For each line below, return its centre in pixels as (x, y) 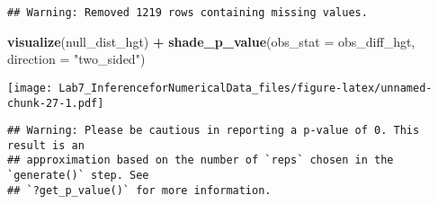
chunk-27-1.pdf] (56, 103)
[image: (30, 88)
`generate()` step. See (78, 176)
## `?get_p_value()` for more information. (139, 190)
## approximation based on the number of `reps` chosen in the (201, 160)
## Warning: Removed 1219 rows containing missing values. (188, 13)
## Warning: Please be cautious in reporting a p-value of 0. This (214, 131)
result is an (46, 145)
